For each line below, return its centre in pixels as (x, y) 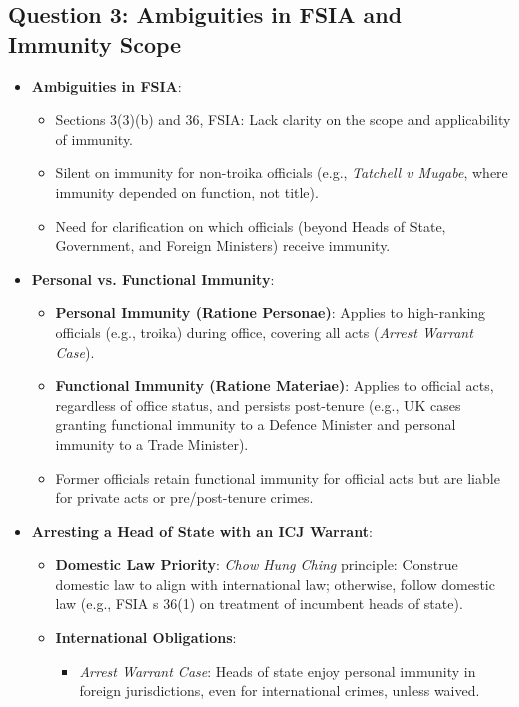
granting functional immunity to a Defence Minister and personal (255, 424)
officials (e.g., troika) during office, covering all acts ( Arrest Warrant (264, 331)
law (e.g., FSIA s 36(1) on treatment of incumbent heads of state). (259, 603)
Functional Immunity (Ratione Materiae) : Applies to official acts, (274, 385)
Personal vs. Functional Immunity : (153, 278)
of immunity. (94, 138)
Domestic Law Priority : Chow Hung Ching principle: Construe (256, 564)
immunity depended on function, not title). (187, 191)
